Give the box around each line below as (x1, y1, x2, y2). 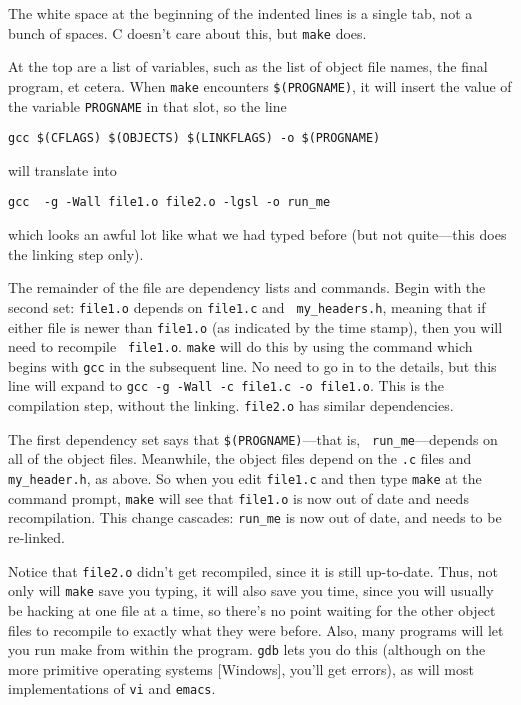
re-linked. (8, 527, 65, 548)
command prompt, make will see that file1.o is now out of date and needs (8, 487, 469, 508)
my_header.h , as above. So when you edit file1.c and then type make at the (8, 468, 482, 489)
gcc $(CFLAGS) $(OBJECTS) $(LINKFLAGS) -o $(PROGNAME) (8, 131, 381, 146)
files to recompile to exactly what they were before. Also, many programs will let (8, 619, 504, 640)
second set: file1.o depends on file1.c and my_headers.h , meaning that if (8, 296, 486, 317)
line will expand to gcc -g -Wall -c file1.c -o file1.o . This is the (8, 375, 445, 396)
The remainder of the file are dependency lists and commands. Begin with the (8, 277, 486, 298)
